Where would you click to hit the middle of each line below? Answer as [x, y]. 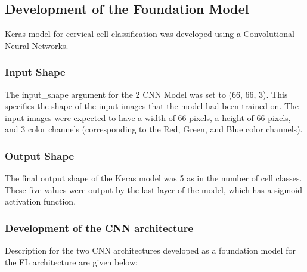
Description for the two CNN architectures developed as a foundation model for [150, 250]
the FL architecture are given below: [71, 262]
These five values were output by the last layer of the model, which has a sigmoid [153, 189]
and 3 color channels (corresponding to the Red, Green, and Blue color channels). [154, 129]
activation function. [41, 201]
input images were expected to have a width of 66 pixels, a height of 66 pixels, [148, 117]
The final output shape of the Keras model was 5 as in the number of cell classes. [153, 178]
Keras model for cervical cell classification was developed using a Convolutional [150, 34]
